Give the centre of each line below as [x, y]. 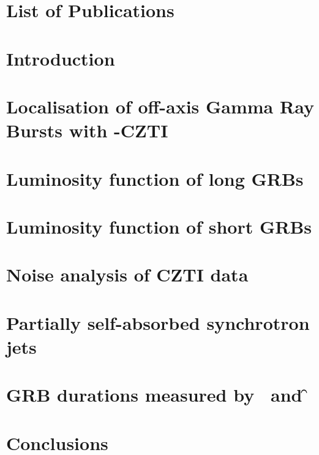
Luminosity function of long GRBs [155, 178]
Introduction [61, 58]
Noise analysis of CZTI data [127, 274]
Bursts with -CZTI [87, 130]
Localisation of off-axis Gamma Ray [160, 106]
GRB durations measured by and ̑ [158, 395]
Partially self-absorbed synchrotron [158, 322]
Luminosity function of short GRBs [159, 226]
